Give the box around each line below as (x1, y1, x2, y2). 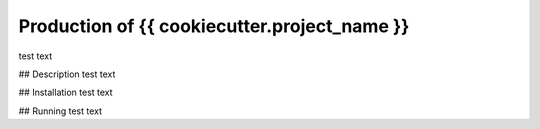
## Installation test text (18, 86, 114, 99)
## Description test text (18, 68, 116, 80)
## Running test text (18, 105, 102, 117)
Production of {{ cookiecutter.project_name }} (18, 15, 410, 37)
